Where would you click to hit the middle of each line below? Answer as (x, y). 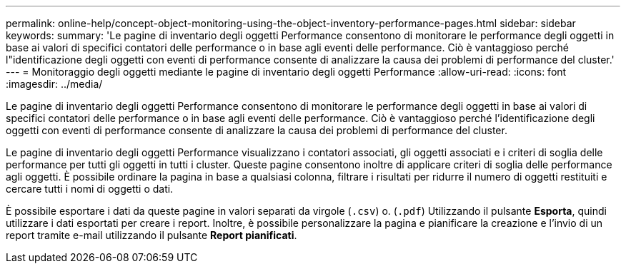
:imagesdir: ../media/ (54, 84)
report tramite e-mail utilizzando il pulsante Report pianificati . (151, 235)
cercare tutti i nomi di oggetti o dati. (90, 189)
